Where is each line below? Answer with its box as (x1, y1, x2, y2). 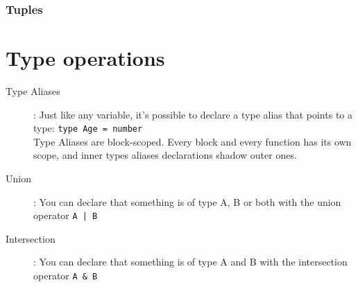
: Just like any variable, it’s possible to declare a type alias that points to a (33, 107, 352, 121)
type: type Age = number (33, 121, 143, 135)
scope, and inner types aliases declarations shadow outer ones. (33, 148, 297, 162)
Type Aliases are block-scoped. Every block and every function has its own (33, 134, 352, 148)
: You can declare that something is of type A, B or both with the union (33, 194, 341, 209)
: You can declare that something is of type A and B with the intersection (33, 254, 348, 269)
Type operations (6, 44, 165, 72)
